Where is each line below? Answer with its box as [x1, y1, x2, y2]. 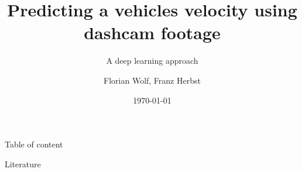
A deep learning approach [106, 54, 198, 67]
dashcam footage [84, 20, 221, 44]
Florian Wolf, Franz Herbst [104, 74, 201, 86]
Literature [5, 157, 41, 170]
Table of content [5, 138, 63, 150]
